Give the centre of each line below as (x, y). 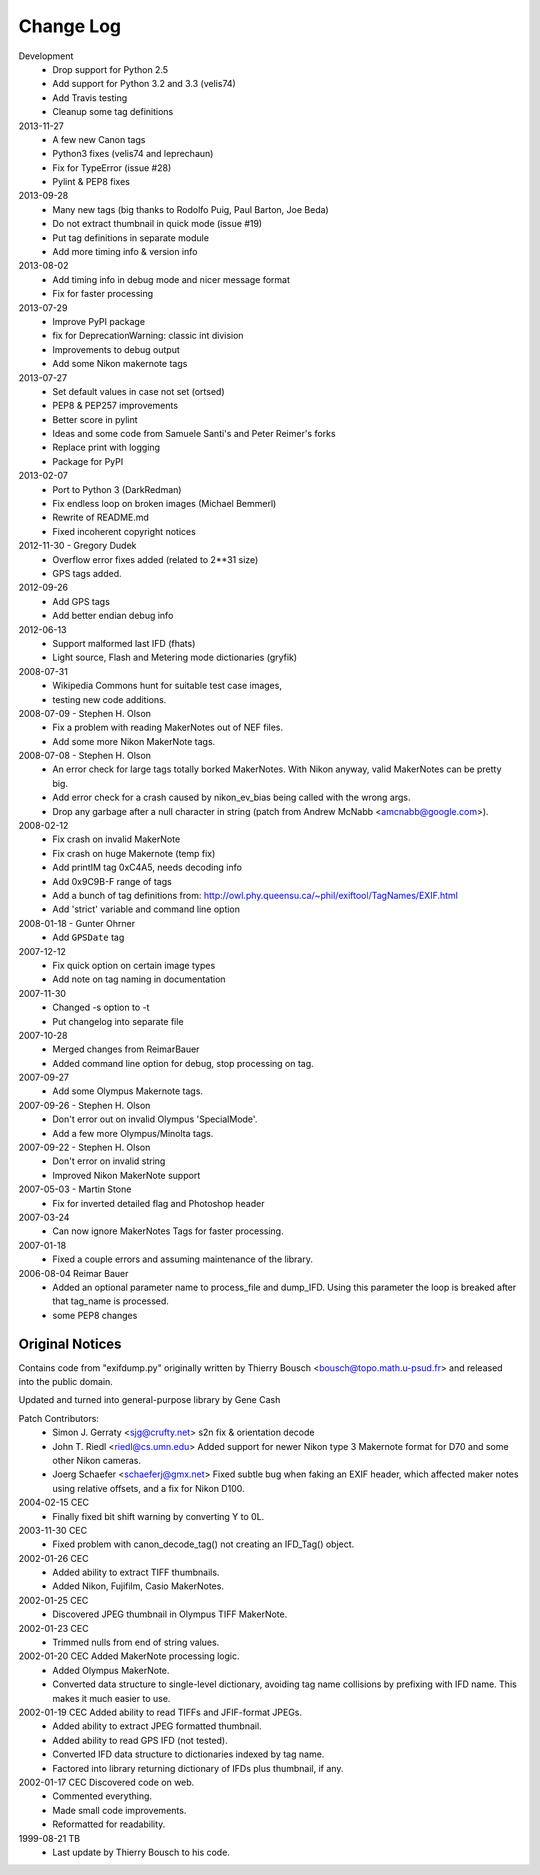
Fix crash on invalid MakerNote (116, 839)
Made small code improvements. (119, 1810)
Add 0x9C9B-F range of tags (112, 881)
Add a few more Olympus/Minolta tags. (133, 1133)
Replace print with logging (106, 447)
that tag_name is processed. (111, 1301)
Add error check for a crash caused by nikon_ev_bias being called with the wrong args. (231, 797)
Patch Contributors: (59, 1418)
